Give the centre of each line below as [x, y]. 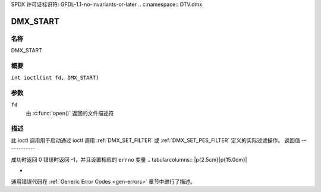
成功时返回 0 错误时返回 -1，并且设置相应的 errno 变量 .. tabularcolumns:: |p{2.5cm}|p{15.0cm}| [129, 159]
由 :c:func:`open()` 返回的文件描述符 [70, 113]
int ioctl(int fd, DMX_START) [55, 78]
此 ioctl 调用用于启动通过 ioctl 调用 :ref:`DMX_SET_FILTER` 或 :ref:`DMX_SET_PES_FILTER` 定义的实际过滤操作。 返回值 [155, 140]
